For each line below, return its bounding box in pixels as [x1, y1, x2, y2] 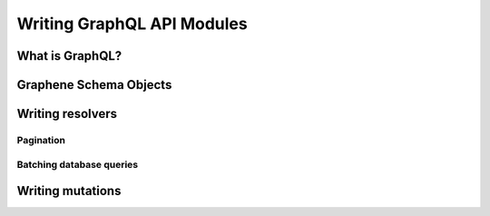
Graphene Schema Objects [16, 77, 172, 93]
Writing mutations [16, 183, 122, 199]
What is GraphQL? [16, 48, 122, 64]
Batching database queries [16, 158, 139, 171]
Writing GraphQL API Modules [16, 14, 249, 34]
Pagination [16, 133, 65, 146]
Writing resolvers [16, 106, 118, 122]
